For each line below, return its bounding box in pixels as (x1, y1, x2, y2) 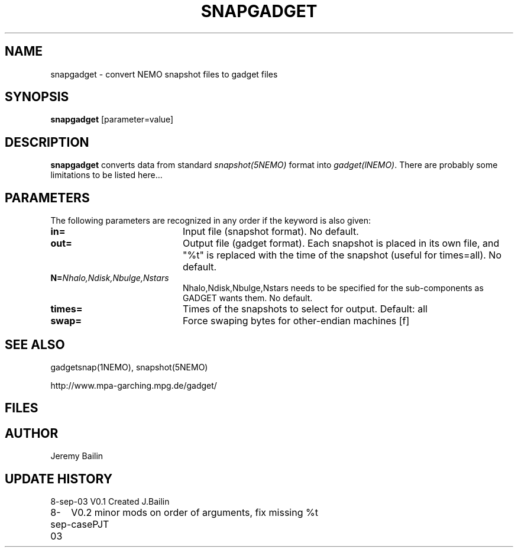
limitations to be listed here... (50, 170, 163, 180)
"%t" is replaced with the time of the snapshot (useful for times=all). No (182, 249, 501, 262)
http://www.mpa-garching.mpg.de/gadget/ (50, 380, 217, 390)
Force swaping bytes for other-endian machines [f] (182, 315, 410, 327)
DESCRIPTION (5, 134, 89, 150)
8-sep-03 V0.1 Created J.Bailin (50, 496, 170, 507)
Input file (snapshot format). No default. (182, 225, 359, 238)
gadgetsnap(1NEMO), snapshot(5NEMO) (50, 361, 208, 372)
